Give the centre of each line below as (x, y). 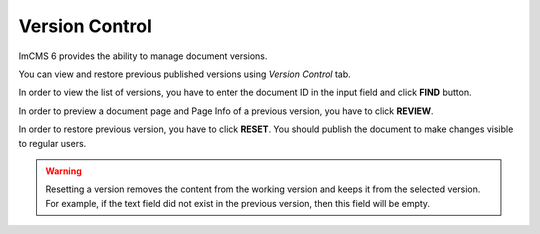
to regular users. (52, 143)
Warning (63, 171)
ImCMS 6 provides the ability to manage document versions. (143, 56)
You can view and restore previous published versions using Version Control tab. (185, 74)
